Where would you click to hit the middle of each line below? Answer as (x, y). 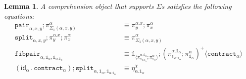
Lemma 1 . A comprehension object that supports (79, 6)
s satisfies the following (197, 6)
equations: (19, 16)
